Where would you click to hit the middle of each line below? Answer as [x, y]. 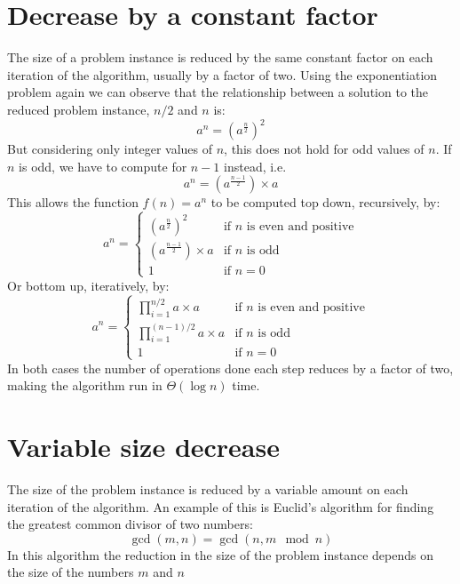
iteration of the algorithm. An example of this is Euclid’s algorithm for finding [221, 506]
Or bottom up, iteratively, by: [88, 285]
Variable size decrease [143, 447]
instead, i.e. [255, 166]
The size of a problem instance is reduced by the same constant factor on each [220, 57]
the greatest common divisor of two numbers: [130, 524]
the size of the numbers [71, 572]
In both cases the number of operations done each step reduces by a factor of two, [230, 368]
